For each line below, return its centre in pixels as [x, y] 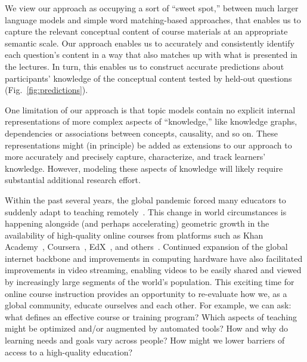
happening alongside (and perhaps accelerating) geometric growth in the [137, 223]
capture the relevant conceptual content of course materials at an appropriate [146, 31]
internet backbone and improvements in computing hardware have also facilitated [154, 258]
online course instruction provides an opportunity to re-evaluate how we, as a [146, 293]
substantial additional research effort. [73, 180]
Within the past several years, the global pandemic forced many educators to [145, 199]
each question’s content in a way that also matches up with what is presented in [151, 55]
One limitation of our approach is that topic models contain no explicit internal [150, 109]
